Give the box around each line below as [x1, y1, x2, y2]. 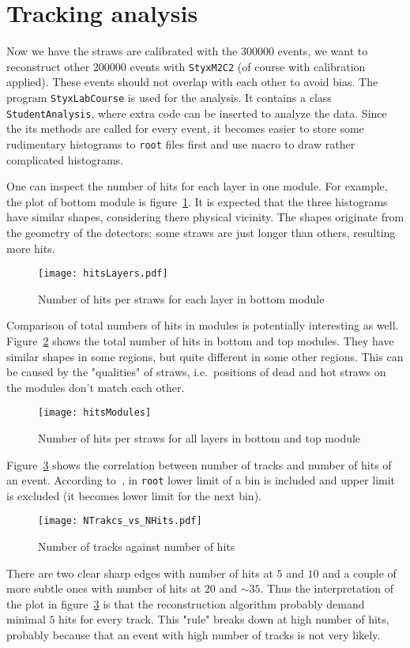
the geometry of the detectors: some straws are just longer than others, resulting [6, 224, 396, 240]
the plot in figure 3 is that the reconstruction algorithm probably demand [6, 595, 365, 612]
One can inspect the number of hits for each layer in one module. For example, [6, 178, 388, 194]
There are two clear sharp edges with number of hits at [6, 564, 273, 581]
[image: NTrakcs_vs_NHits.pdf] [38, 515, 202, 527]
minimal [6, 611, 46, 627]
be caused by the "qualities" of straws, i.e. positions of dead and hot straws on [6, 364, 386, 380]
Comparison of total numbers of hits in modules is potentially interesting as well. [6, 317, 399, 333]
